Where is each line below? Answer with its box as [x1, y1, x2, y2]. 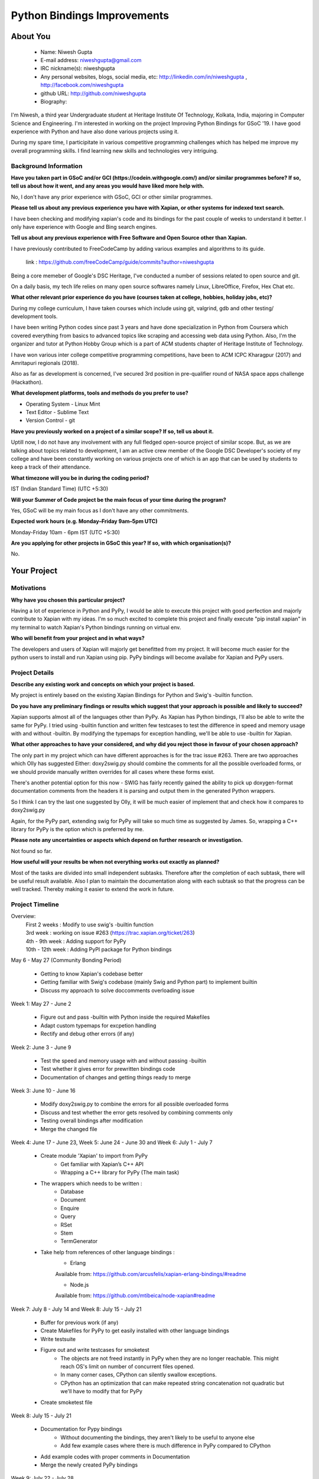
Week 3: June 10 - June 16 [11, 1087, 76, 1094]
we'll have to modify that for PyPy [60, 1388, 143, 1395]
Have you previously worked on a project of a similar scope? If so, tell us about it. [11, 428, 214, 435]
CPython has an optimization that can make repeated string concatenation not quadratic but [60, 1379, 285, 1387]
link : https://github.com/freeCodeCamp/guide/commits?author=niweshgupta [25, 259, 214, 266]
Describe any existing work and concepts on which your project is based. [11, 681, 195, 688]
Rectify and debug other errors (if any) [40, 1030, 135, 1038]
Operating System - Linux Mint [25, 400, 100, 408]
